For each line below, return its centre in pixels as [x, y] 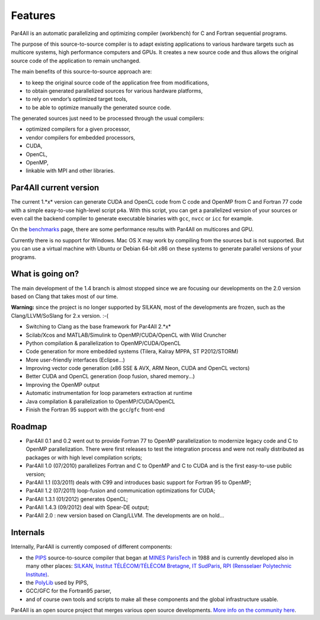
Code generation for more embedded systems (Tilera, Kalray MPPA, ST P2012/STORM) [132, 352]
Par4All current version [55, 188]
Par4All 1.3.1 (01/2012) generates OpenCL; [77, 499]
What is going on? [45, 274]
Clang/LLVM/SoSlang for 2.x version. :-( [60, 315]
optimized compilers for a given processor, [78, 129]
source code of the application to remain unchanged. [76, 61]
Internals [28, 532]
